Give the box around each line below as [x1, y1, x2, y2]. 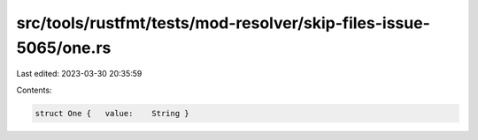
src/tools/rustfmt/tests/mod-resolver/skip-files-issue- [16, 13, 431, 33]
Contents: [16, 85, 52, 95]
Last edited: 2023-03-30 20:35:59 [16, 69, 143, 79]
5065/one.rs [16, 38, 112, 57]
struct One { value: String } [35, 108, 189, 118]
